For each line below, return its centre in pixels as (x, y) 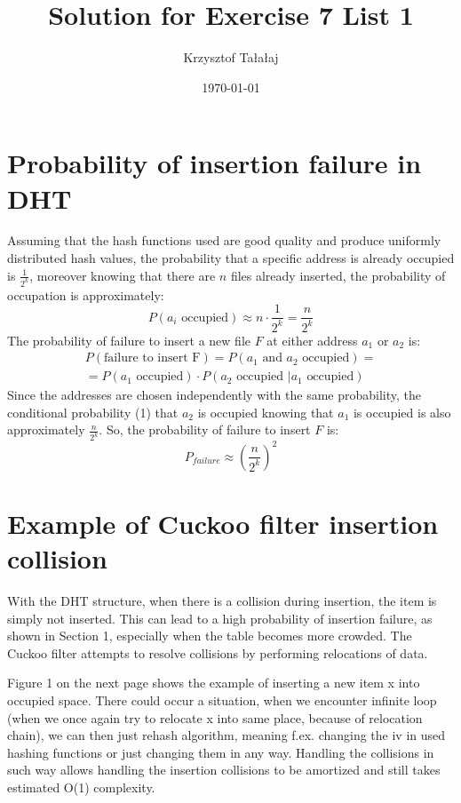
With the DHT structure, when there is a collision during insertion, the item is (222, 601)
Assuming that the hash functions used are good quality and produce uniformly (224, 240)
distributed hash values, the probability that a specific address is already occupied (231, 258)
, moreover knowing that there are (123, 275)
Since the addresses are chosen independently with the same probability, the (215, 395)
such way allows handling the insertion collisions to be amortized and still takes (224, 770)
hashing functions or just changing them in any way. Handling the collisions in (221, 752)
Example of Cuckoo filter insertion (223, 523)
